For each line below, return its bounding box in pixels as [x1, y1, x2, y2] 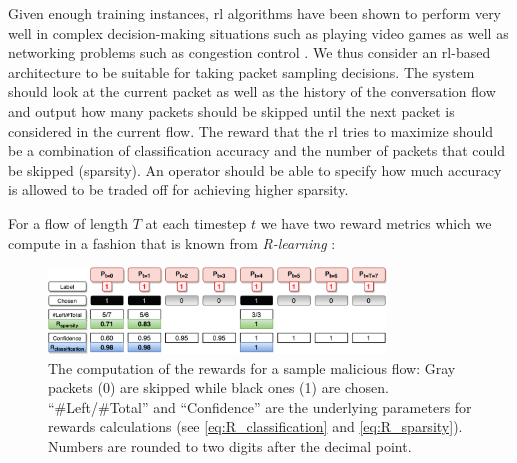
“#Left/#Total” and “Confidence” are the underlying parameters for [48, 396, 472, 417]
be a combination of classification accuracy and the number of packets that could [8, 140, 505, 161]
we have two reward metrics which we [260, 212, 492, 233]
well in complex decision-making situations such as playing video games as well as [8, 22, 509, 43]
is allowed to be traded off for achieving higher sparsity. [8, 179, 349, 200]
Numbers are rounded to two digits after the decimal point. [48, 435, 412, 456]
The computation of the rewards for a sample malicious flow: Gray [48, 357, 456, 378]
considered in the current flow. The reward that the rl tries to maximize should [8, 120, 494, 141]
